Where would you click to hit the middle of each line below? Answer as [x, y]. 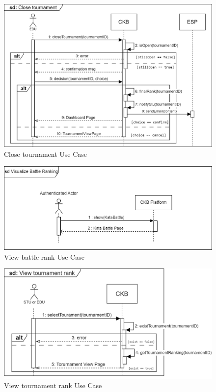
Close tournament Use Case [46, 154]
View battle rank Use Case [44, 257]
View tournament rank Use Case [53, 385]
